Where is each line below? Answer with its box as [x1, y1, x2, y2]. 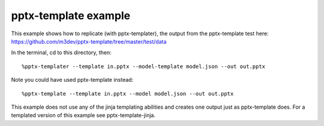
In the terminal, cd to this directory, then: [11, 49, 112, 56]
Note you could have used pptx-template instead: [11, 76, 134, 84]
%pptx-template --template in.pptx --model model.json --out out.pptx [22, 90, 234, 97]
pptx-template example [11, 9, 131, 22]
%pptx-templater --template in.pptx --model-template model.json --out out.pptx [22, 63, 266, 70]
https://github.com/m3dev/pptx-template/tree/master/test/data [11, 38, 167, 45]
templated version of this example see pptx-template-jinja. [11, 112, 156, 119]
